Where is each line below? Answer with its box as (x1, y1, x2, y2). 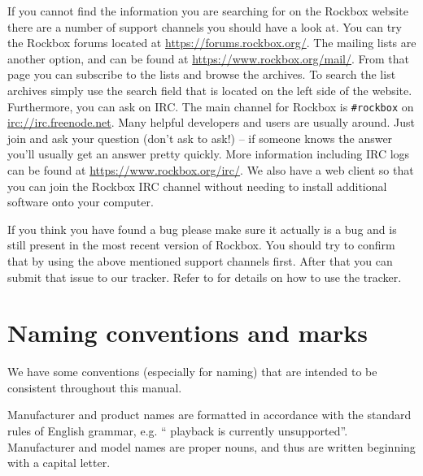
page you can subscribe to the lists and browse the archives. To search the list (7, 66, 396, 83)
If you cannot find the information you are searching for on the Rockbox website (7, 2, 408, 19)
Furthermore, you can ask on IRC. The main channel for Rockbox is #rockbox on (7, 97, 414, 115)
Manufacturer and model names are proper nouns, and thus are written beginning (7, 438, 416, 455)
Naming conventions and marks (7, 316, 368, 349)
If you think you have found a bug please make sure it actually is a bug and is (7, 220, 397, 237)
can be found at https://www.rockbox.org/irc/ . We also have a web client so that (7, 162, 414, 178)
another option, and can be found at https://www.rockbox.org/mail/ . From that (7, 50, 410, 67)
